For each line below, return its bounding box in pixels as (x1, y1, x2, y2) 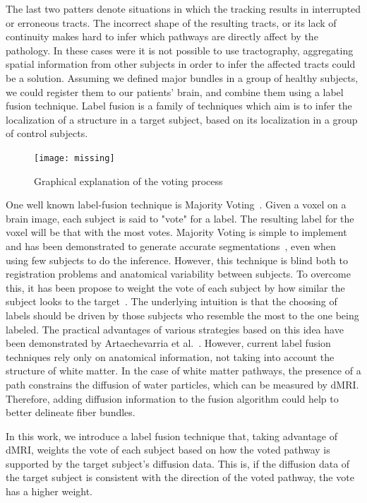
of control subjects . (6, 126, 88, 141)
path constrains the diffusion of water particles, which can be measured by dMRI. (6, 377, 359, 391)
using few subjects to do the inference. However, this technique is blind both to (6, 252, 349, 267)
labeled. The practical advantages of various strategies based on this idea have (6, 321, 344, 336)
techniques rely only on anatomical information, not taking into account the (6, 349, 335, 364)
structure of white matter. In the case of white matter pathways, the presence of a (6, 363, 361, 378)
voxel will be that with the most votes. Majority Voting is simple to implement (6, 225, 347, 239)
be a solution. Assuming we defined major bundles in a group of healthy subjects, (6, 70, 359, 85)
